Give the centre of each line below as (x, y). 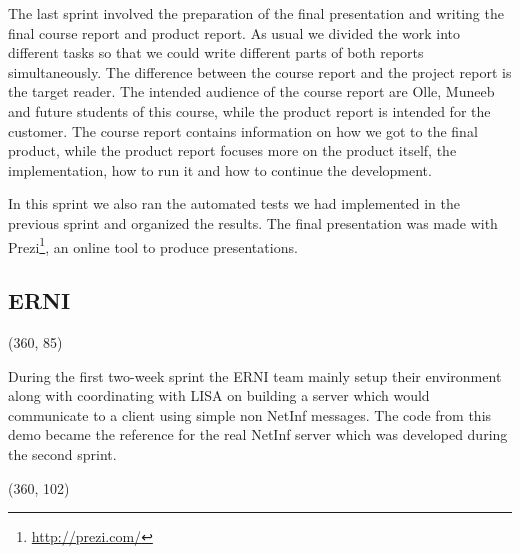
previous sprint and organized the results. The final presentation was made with (253, 222)
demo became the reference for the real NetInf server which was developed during (258, 434)
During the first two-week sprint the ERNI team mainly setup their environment (255, 375)
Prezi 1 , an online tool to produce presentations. (153, 245)
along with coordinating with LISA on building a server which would (219, 395)
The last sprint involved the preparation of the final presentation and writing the (256, 13)
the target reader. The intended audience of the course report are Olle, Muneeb (251, 91)
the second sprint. (62, 453)
